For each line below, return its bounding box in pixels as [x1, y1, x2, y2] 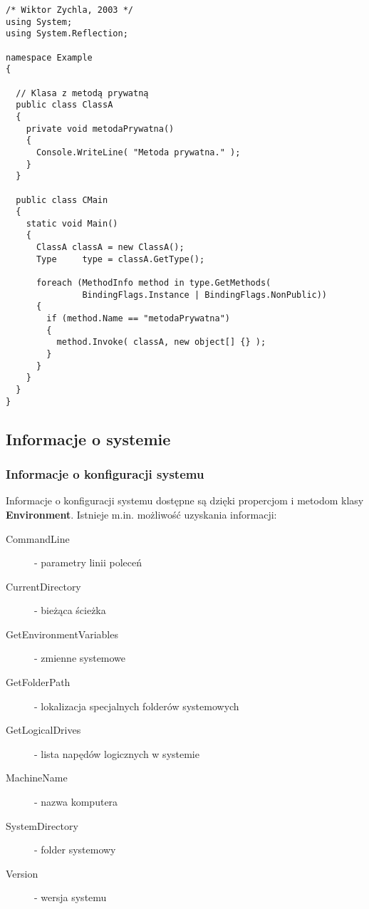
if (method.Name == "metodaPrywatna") [46, 313, 230, 324]
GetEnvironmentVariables [6, 626, 118, 641]
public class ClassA [16, 100, 113, 110]
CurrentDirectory [6, 578, 81, 593]
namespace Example [6, 52, 93, 63]
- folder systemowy [34, 842, 116, 857]
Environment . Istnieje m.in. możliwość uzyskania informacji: [6, 507, 277, 521]
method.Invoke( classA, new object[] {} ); [56, 337, 266, 348]
